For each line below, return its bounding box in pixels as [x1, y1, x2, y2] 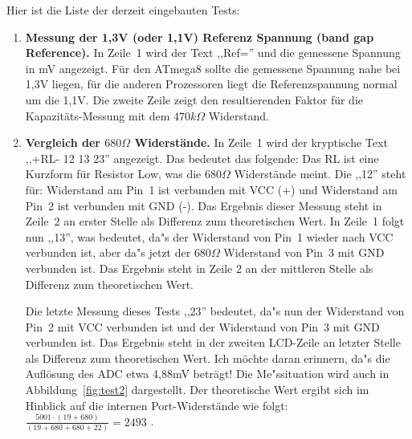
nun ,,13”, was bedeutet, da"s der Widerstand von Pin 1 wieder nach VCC [25, 228, 394, 245]
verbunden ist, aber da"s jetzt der [25, 244, 191, 261]
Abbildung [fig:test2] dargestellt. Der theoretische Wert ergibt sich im [25, 381, 369, 398]
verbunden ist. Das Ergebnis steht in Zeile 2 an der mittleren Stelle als [25, 259, 373, 276]
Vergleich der [25, 134, 100, 151]
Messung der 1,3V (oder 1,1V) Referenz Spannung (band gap [25, 28, 374, 45]
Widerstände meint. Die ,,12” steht [234, 165, 406, 182]
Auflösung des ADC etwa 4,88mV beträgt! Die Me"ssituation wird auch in [25, 365, 390, 382]
